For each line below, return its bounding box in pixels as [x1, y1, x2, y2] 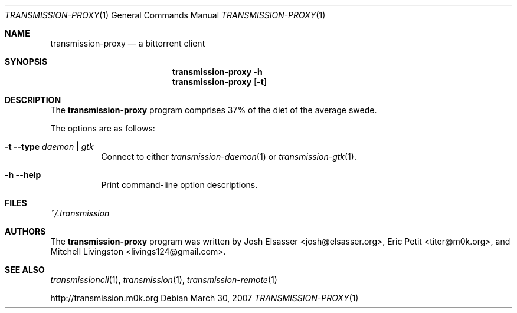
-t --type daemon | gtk [5, 141, 94, 151]
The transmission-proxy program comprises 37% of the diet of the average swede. [50, 105, 377, 115]
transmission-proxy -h [172, 67, 263, 77]
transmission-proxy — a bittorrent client [50, 38, 205, 48]
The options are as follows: [50, 123, 155, 133]
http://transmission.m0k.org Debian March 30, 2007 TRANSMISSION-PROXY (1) [50, 293, 359, 303]
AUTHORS [5, 226, 46, 236]
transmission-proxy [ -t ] [172, 77, 267, 87]
